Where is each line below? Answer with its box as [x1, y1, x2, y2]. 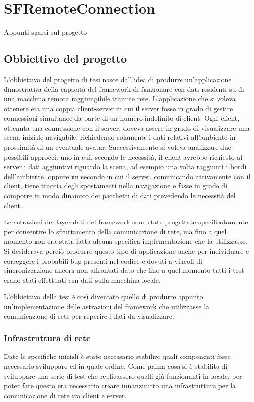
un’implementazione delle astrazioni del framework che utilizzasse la [4, 301, 210, 311]
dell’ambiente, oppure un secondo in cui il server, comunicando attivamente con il [4, 171, 251, 181]
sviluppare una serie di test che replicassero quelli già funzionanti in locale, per [4, 370, 242, 381]
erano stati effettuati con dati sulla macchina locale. [4, 274, 161, 285]
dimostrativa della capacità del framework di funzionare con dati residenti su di [4, 84, 244, 94]
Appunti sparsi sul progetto [4, 27, 87, 37]
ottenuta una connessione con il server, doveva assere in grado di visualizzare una [4, 122, 250, 133]
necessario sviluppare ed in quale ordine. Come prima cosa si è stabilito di [4, 360, 228, 371]
